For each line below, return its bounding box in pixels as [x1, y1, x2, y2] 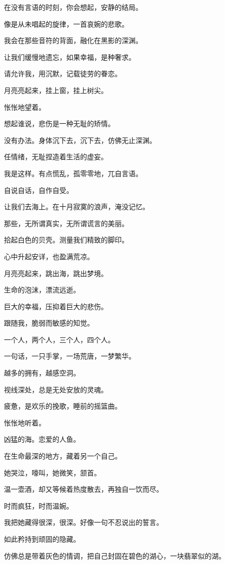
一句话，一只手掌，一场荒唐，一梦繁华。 [4, 351, 135, 361]
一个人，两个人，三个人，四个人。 [4, 334, 115, 344]
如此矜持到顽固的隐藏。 [4, 534, 80, 544]
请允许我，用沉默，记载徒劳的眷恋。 [4, 68, 122, 79]
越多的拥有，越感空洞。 [4, 368, 80, 378]
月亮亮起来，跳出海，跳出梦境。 [4, 268, 108, 278]
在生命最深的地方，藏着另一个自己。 [4, 451, 122, 461]
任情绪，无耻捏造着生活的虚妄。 [4, 151, 108, 162]
